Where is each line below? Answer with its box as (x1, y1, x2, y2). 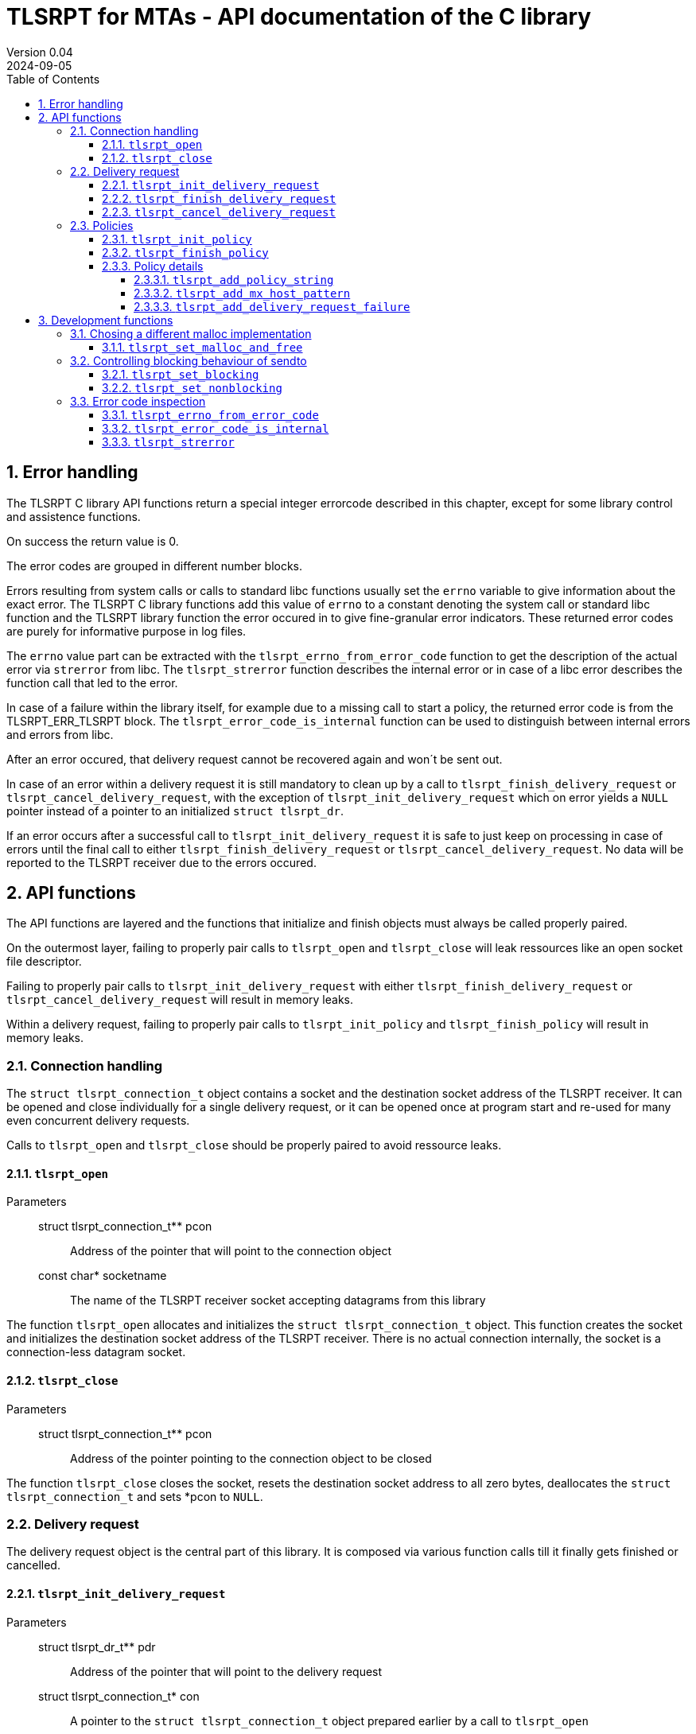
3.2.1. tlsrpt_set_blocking (102, 367, 259, 381)
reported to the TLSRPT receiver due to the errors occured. (6, 855, 317, 869)
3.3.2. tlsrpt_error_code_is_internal (102, 421, 329, 435)
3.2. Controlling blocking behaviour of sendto (70, 353, 307, 367)
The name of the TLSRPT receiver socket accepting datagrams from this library (70, 1293, 486, 1308)
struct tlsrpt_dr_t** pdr (38, 1639, 156, 1654)
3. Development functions (38, 313, 173, 327)
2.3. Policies (70, 218, 134, 232)
